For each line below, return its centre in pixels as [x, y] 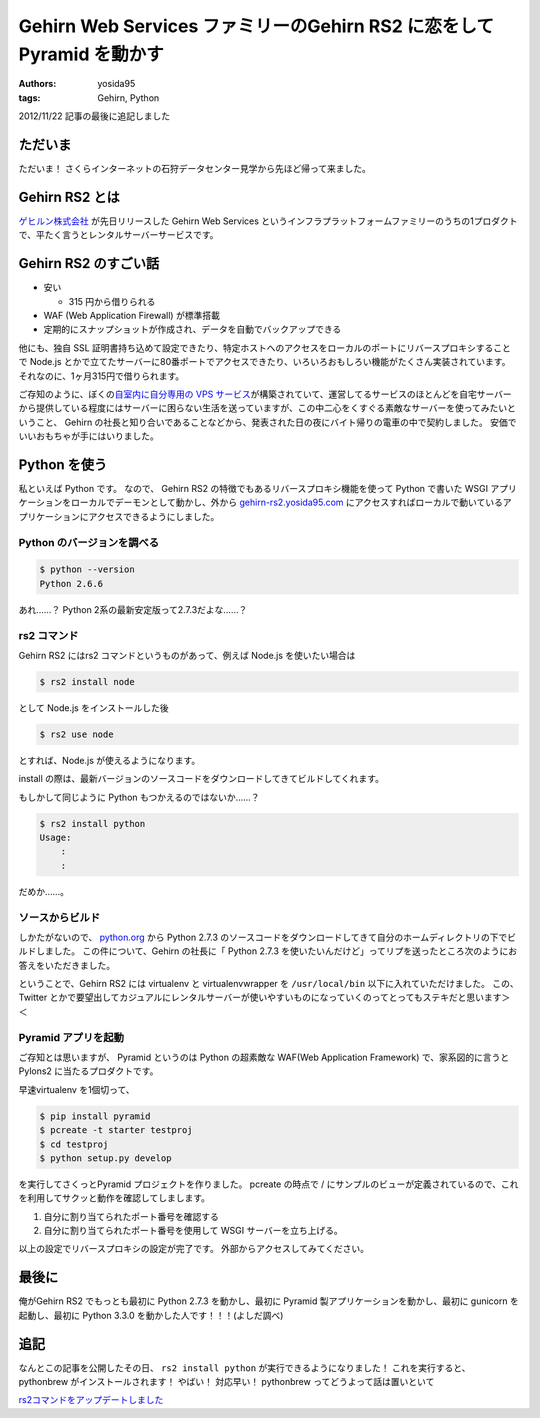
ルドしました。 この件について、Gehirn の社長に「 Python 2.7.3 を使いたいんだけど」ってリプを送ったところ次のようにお [268, 951]
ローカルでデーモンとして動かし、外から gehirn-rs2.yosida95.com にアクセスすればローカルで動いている [287, 502]
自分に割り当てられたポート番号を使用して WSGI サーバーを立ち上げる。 [193, 1231]
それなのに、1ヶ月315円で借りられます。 [101, 376]
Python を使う [63, 464]
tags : [29, 97]
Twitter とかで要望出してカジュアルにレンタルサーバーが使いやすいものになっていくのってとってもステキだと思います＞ [264, 997]
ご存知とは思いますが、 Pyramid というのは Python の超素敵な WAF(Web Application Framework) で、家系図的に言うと [264, 1057]
